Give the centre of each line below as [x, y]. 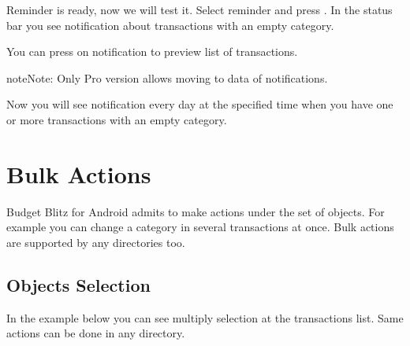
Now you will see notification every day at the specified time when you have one [200, 104]
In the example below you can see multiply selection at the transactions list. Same [205, 317]
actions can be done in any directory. [96, 333]
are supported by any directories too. [96, 242]
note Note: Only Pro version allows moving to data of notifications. [167, 77]
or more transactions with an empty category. [117, 119]
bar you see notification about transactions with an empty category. [170, 25]
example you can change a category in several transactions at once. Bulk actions [200, 227]
